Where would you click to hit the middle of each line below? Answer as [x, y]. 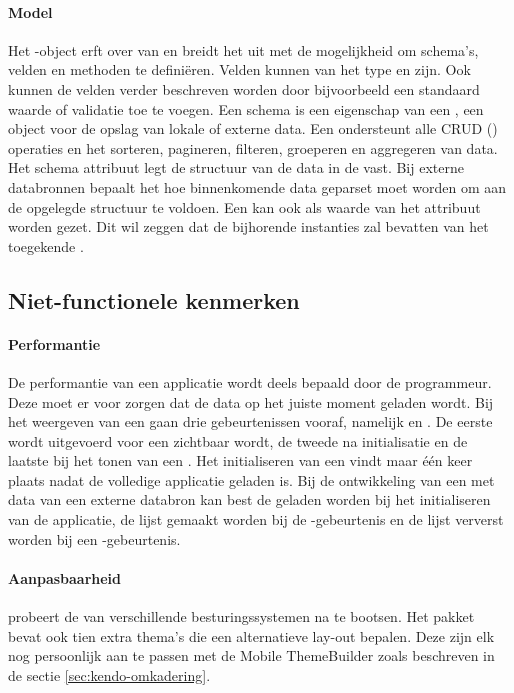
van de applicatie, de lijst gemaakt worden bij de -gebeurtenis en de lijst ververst [256, 519]
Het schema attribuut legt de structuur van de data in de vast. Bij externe [236, 167]
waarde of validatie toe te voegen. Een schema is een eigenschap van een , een [246, 108]
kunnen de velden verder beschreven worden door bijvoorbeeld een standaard [244, 88]
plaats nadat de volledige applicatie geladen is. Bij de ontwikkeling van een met [251, 479]
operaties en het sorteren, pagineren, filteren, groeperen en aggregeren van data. [253, 147]
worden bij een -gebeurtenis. [94, 538]
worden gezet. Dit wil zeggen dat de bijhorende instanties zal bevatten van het [248, 226]
